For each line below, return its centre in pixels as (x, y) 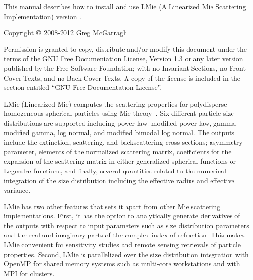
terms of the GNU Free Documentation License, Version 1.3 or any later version (124, 58)
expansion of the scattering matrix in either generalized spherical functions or (120, 161)
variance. (17, 190)
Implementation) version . (43, 16)
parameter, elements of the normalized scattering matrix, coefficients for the (118, 151)
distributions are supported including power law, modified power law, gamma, (121, 122)
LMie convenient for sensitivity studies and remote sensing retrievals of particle (123, 245)
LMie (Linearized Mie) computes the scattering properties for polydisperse (116, 103)
